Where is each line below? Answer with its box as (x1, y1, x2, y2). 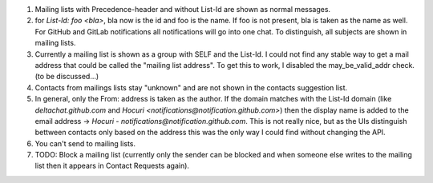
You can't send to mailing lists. (34, 138, 136, 148)
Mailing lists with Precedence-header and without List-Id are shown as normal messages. (34, 5, 331, 14)
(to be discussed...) (34, 72, 99, 82)
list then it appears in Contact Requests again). (34, 161, 190, 171)
